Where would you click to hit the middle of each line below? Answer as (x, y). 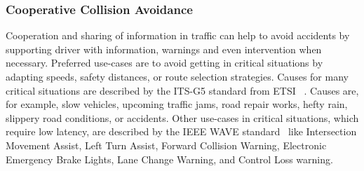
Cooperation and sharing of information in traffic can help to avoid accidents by (178, 35)
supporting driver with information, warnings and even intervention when (164, 49)
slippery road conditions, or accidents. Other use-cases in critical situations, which (182, 117)
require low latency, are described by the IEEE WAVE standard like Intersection (181, 131)
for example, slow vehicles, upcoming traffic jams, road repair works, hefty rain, (177, 104)
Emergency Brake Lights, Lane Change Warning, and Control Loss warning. (169, 159)
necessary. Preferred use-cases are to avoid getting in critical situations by (164, 63)
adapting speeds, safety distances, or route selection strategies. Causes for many (177, 76)
